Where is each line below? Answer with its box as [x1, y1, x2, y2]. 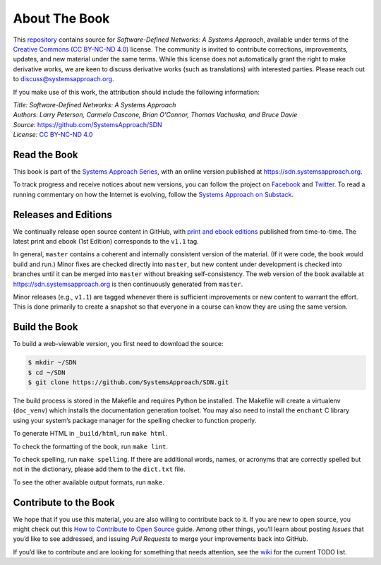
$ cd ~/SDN [28, 368, 66, 376]
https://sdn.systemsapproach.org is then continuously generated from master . [13, 280, 243, 288]
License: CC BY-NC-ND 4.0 [13, 131, 93, 139]
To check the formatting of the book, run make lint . [13, 442, 169, 451]
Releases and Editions [13, 208, 112, 220]
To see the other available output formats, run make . [13, 477, 165, 487]
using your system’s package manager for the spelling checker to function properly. [13, 416, 257, 424]
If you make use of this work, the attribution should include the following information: [13, 88, 260, 96]
